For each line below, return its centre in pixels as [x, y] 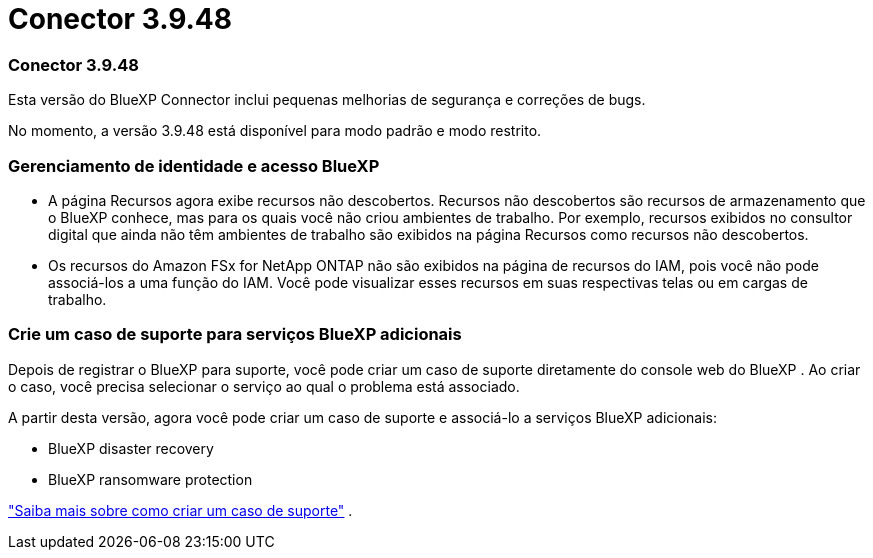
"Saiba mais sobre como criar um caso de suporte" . [180, 510]
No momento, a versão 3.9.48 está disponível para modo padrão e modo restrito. [275, 131]
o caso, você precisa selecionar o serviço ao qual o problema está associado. [264, 386]
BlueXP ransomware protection [150, 479]
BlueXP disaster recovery [131, 448]
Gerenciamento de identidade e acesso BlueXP [194, 165]
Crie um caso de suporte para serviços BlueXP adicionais [235, 334]
